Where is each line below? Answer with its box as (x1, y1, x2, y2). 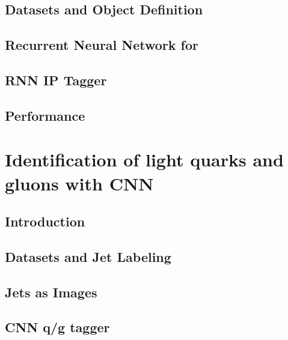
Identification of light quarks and (5, 147, 284, 172)
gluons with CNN (5, 171, 154, 195)
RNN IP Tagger (5, 70, 107, 89)
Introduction (5, 212, 85, 231)
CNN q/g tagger (5, 318, 110, 336)
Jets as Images (5, 282, 97, 301)
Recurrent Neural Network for (5, 35, 198, 54)
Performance (5, 106, 85, 124)
